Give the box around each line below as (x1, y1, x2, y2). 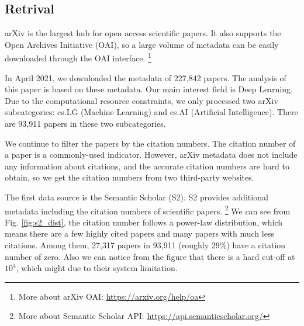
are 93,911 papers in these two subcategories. (5, 117, 166, 130)
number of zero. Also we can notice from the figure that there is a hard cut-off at (5, 250, 295, 262)
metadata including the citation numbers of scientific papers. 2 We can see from (5, 203, 291, 217)
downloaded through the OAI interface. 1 (5, 50, 151, 64)
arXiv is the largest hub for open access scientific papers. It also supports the (5, 27, 281, 39)
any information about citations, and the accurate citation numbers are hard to (5, 159, 289, 172)
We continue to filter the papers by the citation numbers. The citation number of (5, 137, 296, 149)
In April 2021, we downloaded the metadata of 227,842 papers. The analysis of (5, 71, 286, 84)
